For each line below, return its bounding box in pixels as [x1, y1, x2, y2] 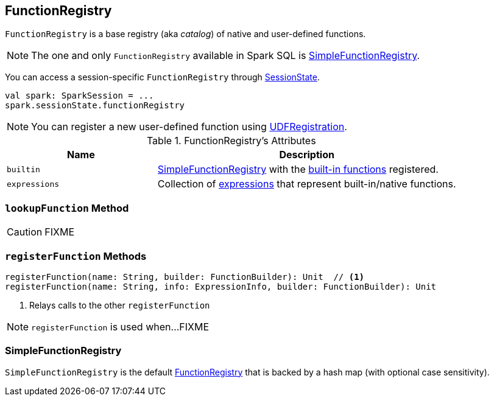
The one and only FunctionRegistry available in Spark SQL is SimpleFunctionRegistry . [31, 49, 420, 62]
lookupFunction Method [5, 201, 129, 214]
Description [279, 148, 334, 161]
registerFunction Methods [5, 249, 147, 262]
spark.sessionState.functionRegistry [5, 100, 185, 111]
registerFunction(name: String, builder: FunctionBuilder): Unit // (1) [5, 271, 365, 282]
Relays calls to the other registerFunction [29, 299, 210, 310]
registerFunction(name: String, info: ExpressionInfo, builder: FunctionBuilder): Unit [5, 281, 437, 291]
